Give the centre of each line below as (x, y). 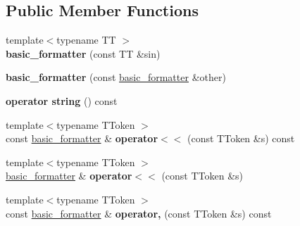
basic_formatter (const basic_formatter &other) (116, 77)
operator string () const (62, 100)
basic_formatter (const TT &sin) (83, 53)
